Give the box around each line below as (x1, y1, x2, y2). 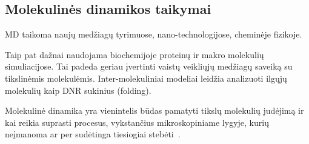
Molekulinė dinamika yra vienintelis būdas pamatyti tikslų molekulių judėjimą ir (5, 104, 304, 117)
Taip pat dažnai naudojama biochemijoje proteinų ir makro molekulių (5, 48, 264, 61)
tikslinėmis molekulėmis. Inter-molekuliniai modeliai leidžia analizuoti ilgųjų (5, 71, 287, 84)
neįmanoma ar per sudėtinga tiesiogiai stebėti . (5, 128, 181, 140)
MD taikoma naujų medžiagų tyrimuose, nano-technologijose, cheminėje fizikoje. (5, 28, 302, 41)
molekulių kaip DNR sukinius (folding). (5, 83, 151, 96)
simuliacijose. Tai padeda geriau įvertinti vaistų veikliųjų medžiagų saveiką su (5, 60, 293, 73)
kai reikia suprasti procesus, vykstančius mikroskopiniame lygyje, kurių (5, 116, 269, 128)
